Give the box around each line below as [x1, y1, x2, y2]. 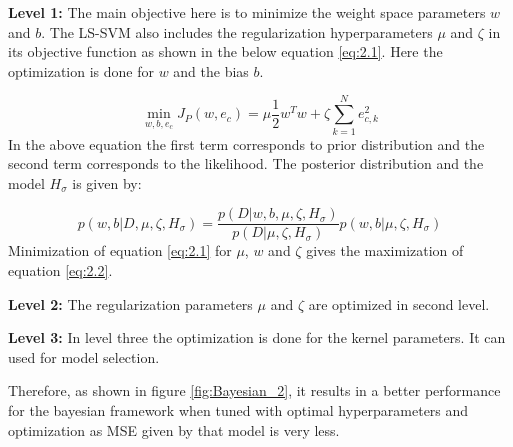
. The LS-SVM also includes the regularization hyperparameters [41, 21, 433, 42]
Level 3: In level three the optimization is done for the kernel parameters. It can [8, 327, 506, 348]
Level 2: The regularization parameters [8, 293, 253, 314]
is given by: [72, 172, 142, 193]
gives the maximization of [306, 240, 464, 261]
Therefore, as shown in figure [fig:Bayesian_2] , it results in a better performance [8, 380, 501, 401]
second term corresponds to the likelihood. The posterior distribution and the [8, 153, 484, 174]
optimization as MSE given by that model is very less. [8, 419, 340, 440]
